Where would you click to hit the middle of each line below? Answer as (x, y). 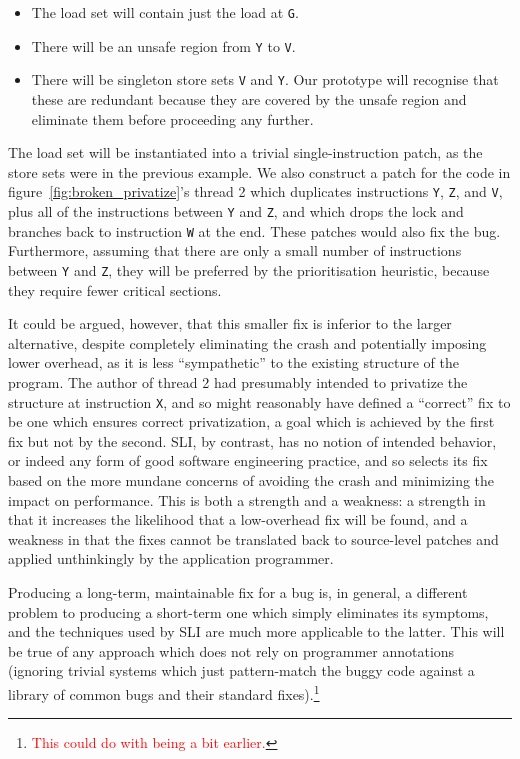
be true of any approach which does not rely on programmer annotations (231, 650)
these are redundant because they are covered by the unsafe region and (249, 98)
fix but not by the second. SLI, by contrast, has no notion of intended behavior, (252, 440)
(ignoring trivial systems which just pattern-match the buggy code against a (241, 670)
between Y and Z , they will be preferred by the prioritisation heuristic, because (249, 269)
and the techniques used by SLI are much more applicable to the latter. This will (256, 631)
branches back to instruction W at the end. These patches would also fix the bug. (254, 230)
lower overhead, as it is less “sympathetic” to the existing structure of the (233, 362)
